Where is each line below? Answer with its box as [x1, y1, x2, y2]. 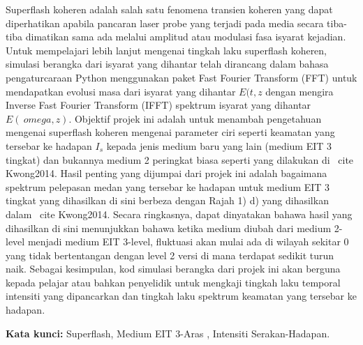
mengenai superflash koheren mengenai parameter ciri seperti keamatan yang [6, 125, 335, 139]
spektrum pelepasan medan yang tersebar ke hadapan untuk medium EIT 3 [6, 179, 330, 194]
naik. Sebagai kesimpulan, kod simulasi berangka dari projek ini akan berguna [6, 261, 341, 276]
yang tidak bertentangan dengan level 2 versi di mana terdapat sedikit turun [6, 247, 334, 262]
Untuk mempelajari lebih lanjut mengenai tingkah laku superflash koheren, [6, 43, 327, 57]
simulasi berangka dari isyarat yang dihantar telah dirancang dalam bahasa [6, 56, 329, 71]
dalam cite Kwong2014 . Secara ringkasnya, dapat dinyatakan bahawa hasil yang [6, 206, 353, 221]
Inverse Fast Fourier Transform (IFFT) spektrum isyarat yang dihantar [6, 98, 311, 112]
